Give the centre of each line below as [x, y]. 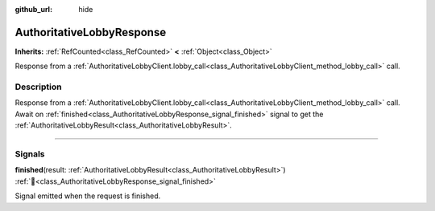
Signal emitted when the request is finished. [88, 196]
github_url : [33, 9]
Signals [30, 154]
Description [38, 87]
